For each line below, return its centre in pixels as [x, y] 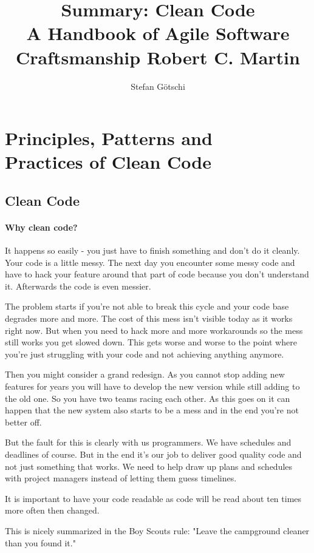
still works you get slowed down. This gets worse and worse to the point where [151, 342]
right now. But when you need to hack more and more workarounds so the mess [154, 330]
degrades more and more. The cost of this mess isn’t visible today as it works [149, 318]
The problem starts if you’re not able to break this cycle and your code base [147, 306]
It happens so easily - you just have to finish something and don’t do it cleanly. [152, 250]
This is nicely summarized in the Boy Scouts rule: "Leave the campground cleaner [157, 530]
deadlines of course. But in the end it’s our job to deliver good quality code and [153, 454]
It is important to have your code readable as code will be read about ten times [153, 498]
